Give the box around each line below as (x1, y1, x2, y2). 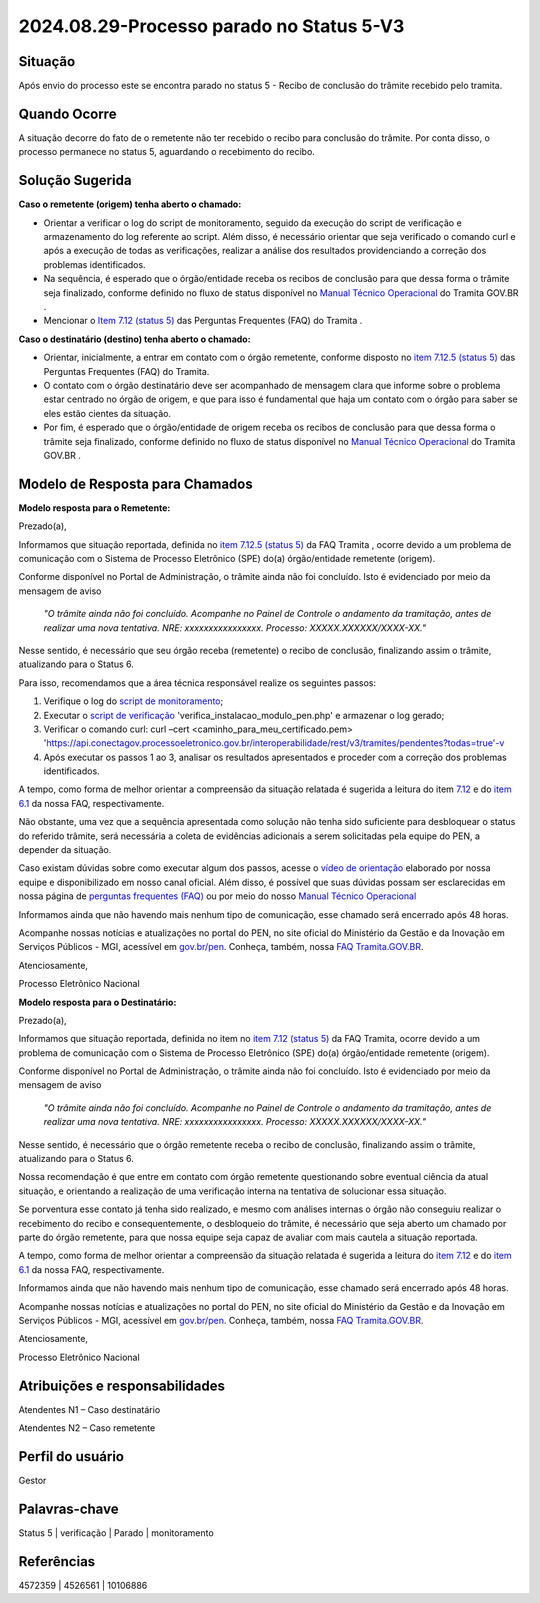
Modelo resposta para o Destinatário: (18, 996, 177, 1008)
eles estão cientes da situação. (43, 407, 172, 419)
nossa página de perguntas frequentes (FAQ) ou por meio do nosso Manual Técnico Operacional (18, 890, 417, 902)
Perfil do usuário (18, 1448, 125, 1465)
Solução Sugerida (18, 172, 132, 189)
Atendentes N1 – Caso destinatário (18, 1403, 161, 1415)
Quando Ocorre (18, 105, 117, 122)
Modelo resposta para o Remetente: (18, 501, 171, 514)
